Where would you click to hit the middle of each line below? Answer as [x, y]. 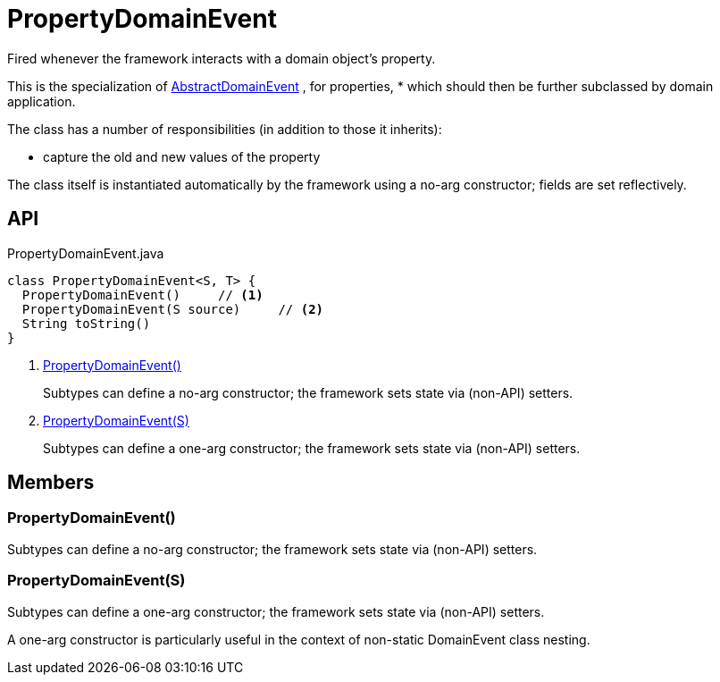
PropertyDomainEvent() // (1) [142, 295]
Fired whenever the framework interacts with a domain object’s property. [222, 58]
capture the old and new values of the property [182, 156]
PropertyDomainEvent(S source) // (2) [173, 309]
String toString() [86, 323]
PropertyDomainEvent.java [86, 253]
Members [51, 483]
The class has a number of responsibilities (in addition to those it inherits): [225, 129]
